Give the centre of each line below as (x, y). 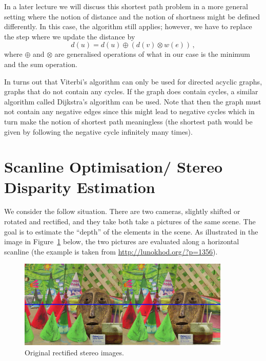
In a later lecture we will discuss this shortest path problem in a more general (126, 6)
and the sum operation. (41, 64)
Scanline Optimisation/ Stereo (114, 167)
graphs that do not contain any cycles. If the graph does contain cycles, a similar (131, 91)
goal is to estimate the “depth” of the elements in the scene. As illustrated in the (131, 231)
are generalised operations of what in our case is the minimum (152, 54)
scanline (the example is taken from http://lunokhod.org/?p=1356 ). (111, 251)
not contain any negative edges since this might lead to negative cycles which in (129, 111)
